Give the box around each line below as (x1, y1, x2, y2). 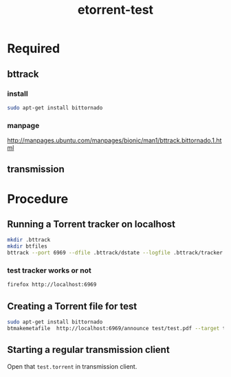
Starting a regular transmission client (7, 344, 170, 356)
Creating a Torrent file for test (7, 300, 137, 312)
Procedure (7, 191, 69, 206)
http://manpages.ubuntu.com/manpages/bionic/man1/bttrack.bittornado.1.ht (7, 136, 222, 144)
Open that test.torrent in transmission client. (7, 362, 137, 370)
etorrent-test (78, 2, 153, 18)
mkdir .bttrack (7, 237, 51, 244)
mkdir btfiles (7, 243, 48, 250)
